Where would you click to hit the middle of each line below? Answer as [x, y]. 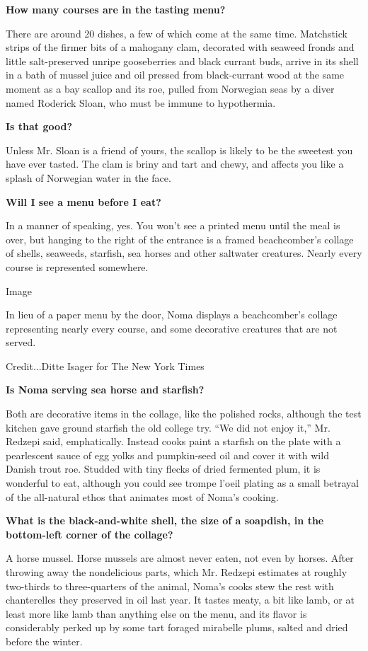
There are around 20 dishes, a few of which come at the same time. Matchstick [177, 33]
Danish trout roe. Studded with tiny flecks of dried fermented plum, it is [163, 469]
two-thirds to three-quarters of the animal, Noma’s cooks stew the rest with [170, 586]
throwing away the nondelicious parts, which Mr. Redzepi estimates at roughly [177, 572]
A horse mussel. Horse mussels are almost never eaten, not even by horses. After [180, 558]
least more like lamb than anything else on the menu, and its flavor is [156, 613]
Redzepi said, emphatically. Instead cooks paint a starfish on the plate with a [173, 441]
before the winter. [44, 641]
